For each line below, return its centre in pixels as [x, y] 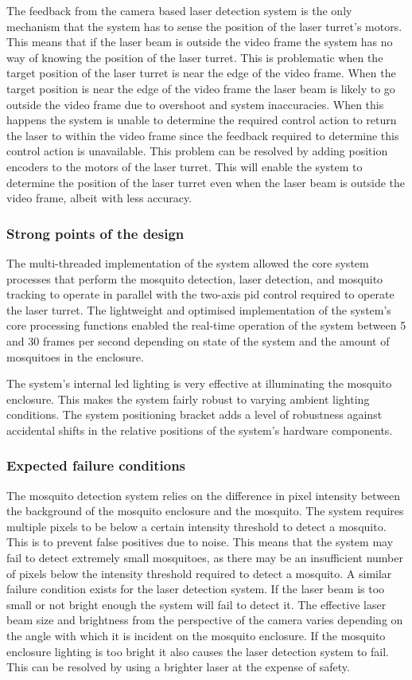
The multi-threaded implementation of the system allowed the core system [188, 262]
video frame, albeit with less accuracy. [99, 198]
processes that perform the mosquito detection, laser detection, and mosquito [195, 278]
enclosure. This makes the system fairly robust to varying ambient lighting [188, 399]
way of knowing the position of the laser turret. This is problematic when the [195, 57]
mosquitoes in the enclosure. [75, 356]
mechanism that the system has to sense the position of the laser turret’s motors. [204, 26]
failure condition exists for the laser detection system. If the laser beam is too [196, 589]
